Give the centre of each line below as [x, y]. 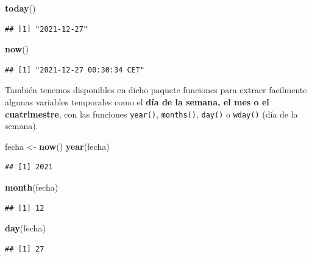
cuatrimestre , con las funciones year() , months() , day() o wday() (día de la [151, 114]
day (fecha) [25, 228]
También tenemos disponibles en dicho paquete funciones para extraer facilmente [156, 90]
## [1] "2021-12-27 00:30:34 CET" [75, 70]
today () [20, 8]
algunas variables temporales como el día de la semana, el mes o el [137, 101]
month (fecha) [32, 187]
